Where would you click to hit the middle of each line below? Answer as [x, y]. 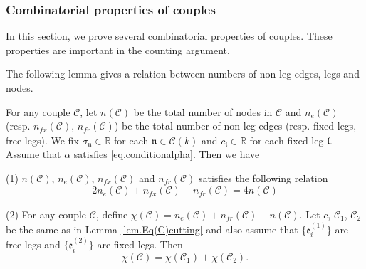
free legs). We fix [42, 140]
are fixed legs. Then [140, 244]
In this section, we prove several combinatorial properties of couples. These [169, 36]
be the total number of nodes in [203, 111]
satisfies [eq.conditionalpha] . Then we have [167, 154]
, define [112, 214]
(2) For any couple [46, 214]
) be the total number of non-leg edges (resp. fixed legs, [235, 126]
